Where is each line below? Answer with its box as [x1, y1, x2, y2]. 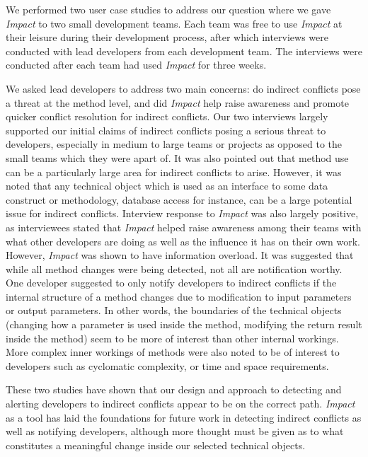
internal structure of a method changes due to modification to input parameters [6, 289, 352, 303]
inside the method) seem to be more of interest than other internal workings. [6, 330, 339, 345]
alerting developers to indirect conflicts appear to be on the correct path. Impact [6, 396, 355, 411]
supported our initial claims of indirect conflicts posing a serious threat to [6, 122, 326, 137]
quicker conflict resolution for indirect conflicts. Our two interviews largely [6, 109, 328, 124]
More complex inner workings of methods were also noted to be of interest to [6, 345, 340, 359]
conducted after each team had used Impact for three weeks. [6, 57, 267, 72]
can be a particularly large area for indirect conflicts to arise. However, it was [6, 164, 342, 179]
